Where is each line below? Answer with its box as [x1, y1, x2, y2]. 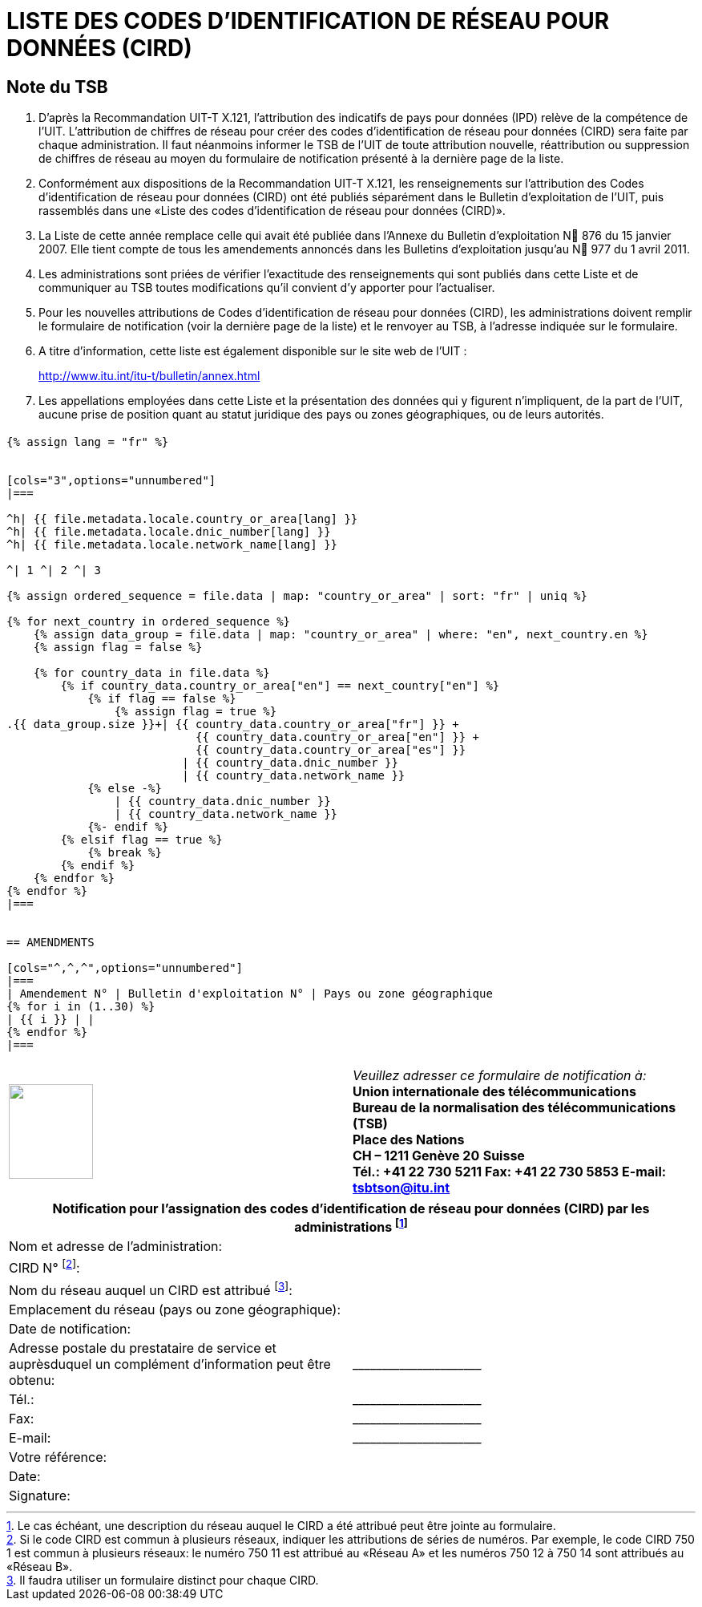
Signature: [9, 1488, 71, 1504]
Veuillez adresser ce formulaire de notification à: [353, 1067, 647, 1084]
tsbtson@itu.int [353, 1180, 450, 1196]
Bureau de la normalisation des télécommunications [353, 1099, 676, 1116]
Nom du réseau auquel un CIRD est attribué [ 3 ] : [9, 1279, 292, 1298]
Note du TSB [6, 76, 108, 97]
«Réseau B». [6, 1560, 73, 1573]
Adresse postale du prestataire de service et [9, 1340, 276, 1356]
